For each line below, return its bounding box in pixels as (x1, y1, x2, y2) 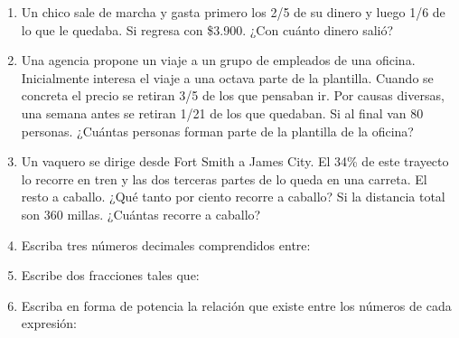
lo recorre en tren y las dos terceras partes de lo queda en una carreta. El (21, 169, 427, 188)
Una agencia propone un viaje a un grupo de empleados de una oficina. (21, 51, 416, 70)
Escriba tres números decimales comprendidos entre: (21, 235, 311, 254)
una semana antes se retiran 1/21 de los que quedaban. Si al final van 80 (21, 103, 424, 122)
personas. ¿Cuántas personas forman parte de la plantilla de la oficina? (21, 121, 414, 140)
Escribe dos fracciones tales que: (21, 266, 200, 285)
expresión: (21, 314, 77, 333)
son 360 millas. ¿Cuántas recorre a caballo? (21, 204, 261, 223)
